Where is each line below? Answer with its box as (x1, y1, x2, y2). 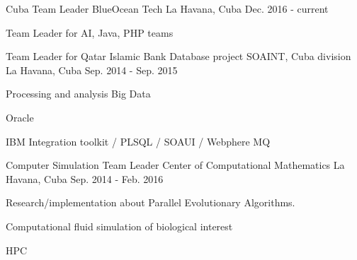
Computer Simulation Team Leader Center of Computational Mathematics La (6, 158, 345, 172)
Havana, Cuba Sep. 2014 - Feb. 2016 (6, 171, 164, 186)
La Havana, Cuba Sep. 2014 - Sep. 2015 (6, 62, 178, 77)
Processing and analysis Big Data (6, 86, 151, 101)
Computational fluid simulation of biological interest (6, 218, 233, 233)
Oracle (6, 110, 34, 124)
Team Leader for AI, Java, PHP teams (6, 25, 174, 40)
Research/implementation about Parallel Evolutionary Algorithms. (6, 195, 295, 210)
